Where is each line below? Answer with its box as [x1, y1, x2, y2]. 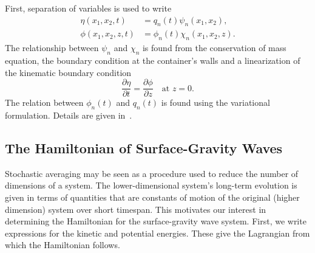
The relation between [5, 96, 84, 109]
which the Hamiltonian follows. [5, 238, 120, 251]
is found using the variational [161, 96, 270, 109]
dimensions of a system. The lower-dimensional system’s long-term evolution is [5, 179, 297, 192]
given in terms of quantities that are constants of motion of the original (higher [5, 191, 300, 204]
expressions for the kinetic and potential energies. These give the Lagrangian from [5, 226, 310, 239]
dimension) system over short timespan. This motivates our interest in [5, 203, 266, 215]
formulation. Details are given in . [5, 109, 132, 122]
